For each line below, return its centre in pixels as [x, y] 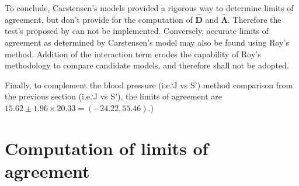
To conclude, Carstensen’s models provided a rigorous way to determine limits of [149, 8]
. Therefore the [255, 19]
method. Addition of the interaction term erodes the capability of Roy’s [133, 54]
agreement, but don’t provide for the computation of [99, 19]
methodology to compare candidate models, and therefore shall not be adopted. [147, 65]
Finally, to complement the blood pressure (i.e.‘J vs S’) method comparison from [149, 85]
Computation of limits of [107, 148]
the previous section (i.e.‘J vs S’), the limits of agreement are [113, 96]
